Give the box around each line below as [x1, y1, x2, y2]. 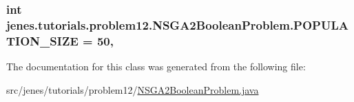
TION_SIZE [6, 32, 79, 49]
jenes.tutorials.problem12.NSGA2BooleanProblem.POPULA [6, 16, 348, 33]
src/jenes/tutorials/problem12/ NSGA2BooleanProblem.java [6, 82, 259, 96]
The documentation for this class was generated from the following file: [6, 59, 306, 74]
